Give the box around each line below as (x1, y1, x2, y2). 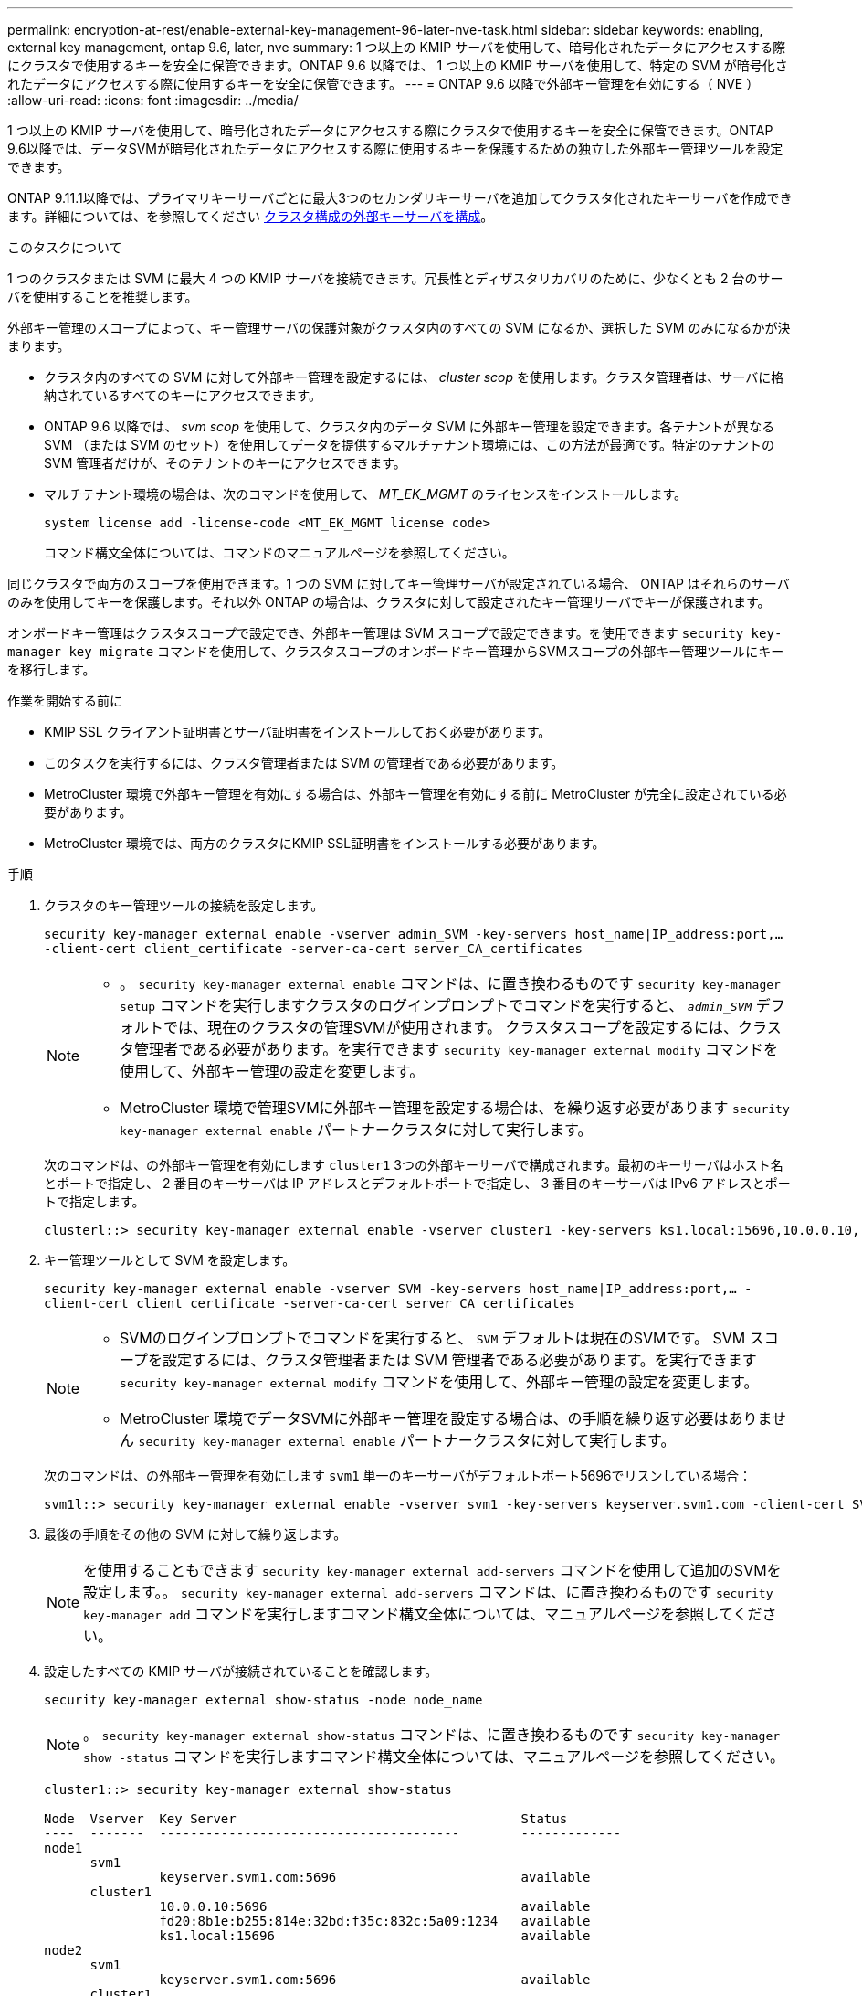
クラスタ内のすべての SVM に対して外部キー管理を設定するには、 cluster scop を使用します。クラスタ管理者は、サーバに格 (44, 369, 784, 385)
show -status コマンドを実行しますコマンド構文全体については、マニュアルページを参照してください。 (83, 1747, 784, 1766)
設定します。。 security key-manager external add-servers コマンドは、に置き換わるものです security (83, 1583, 773, 1601)
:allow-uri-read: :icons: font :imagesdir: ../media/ (7, 92, 299, 108)
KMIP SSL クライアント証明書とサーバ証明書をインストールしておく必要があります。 (44, 724, 552, 739)
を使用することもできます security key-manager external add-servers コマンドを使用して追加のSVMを (83, 1561, 782, 1579)
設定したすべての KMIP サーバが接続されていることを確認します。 (44, 1663, 438, 1679)
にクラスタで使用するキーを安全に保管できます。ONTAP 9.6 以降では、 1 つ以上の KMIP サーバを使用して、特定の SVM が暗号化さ (7, 58, 788, 73)
